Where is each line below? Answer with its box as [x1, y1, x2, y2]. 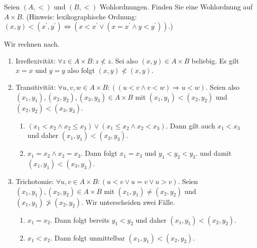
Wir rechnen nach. [4, 39, 60, 49]
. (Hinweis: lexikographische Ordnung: [22, 11, 137, 21]
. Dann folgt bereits [50, 214, 110, 225]
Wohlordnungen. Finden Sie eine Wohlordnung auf [99, 1, 253, 11]
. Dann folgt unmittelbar [50, 232, 125, 243]
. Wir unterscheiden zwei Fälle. [81, 196, 175, 207]
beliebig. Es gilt [191, 55, 239, 65]
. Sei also [111, 55, 138, 65]
